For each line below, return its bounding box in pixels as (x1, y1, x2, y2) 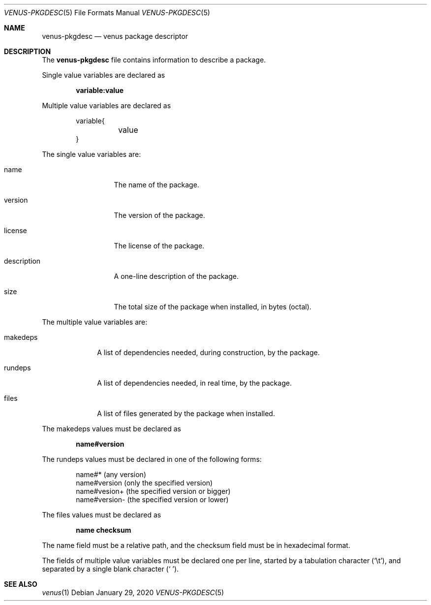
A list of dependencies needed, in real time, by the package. (97, 379, 292, 387)
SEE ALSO (4, 580, 37, 588)
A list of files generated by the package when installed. (97, 409, 275, 418)
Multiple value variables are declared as (42, 101, 171, 110)
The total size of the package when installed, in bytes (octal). (114, 302, 311, 311)
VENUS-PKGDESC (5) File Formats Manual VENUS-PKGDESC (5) (4, 8, 210, 17)
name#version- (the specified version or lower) (76, 495, 229, 504)
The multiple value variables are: (42, 318, 148, 326)
